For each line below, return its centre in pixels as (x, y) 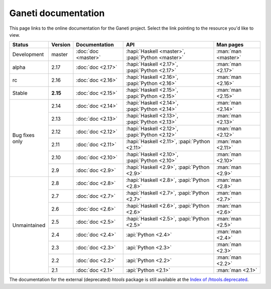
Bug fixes (23, 135)
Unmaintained (29, 225)
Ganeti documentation (57, 13)
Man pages (230, 45)
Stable (20, 93)
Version (61, 45)
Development (28, 54)
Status (20, 45)
